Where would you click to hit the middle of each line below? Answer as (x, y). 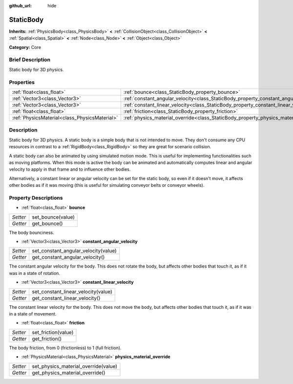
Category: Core (25, 47)
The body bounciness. (31, 232)
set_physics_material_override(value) (74, 366)
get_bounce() (47, 224)
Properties (22, 82)
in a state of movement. (33, 314)
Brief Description (30, 60)
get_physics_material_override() (69, 373)
